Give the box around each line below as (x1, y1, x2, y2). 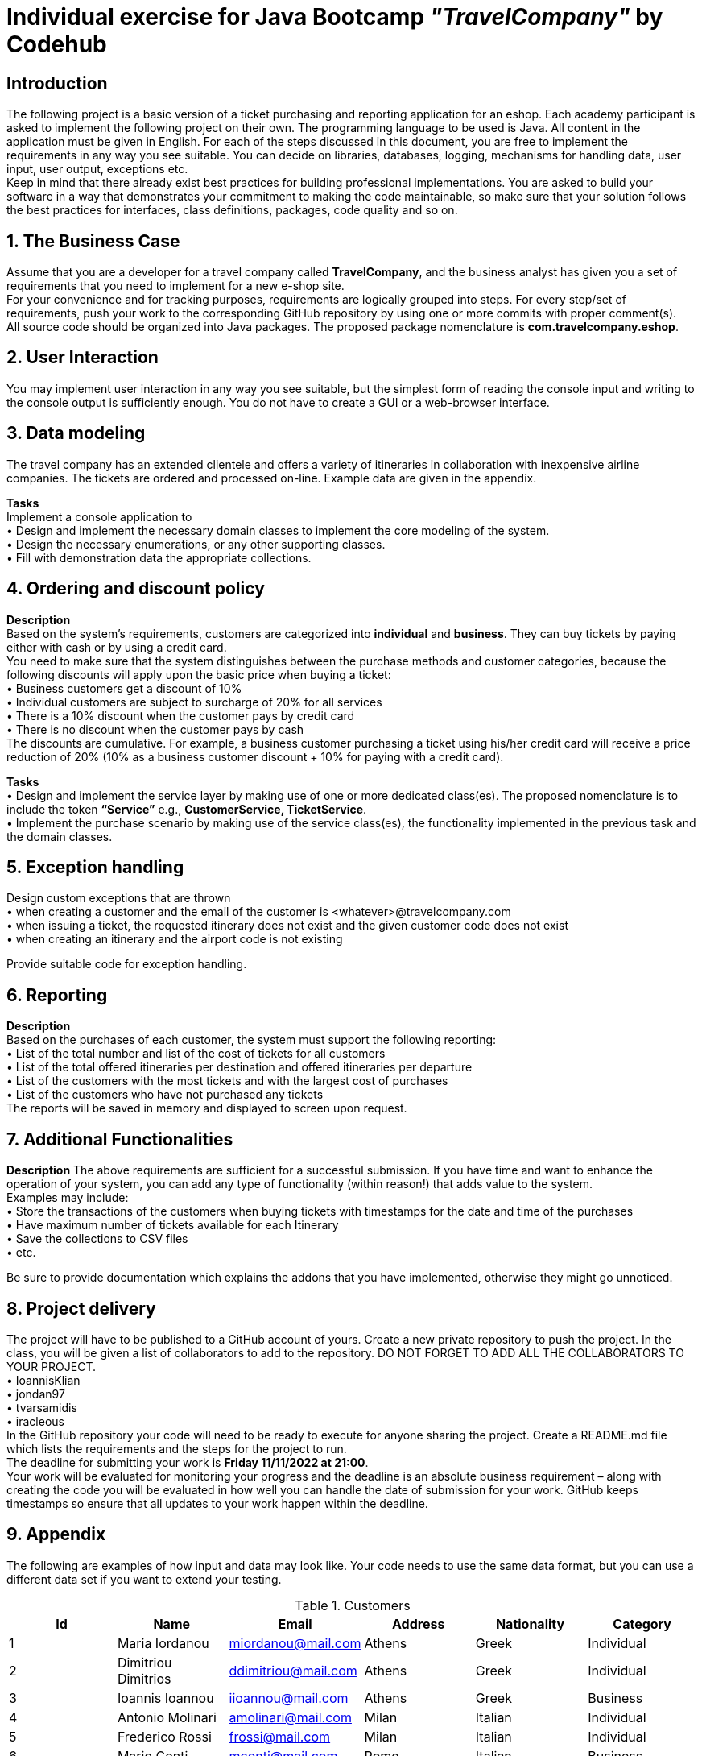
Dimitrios (117, 1670, 171, 1687)
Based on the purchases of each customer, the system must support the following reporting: (6, 1033, 497, 1047)
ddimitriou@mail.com (229, 1662, 357, 1679)
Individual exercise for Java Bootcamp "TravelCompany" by (6, 3, 663, 31)
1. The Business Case (6, 230, 180, 251)
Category (613, 1615, 671, 1632)
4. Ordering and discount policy (6, 578, 265, 599)
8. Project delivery (6, 1298, 156, 1319)
